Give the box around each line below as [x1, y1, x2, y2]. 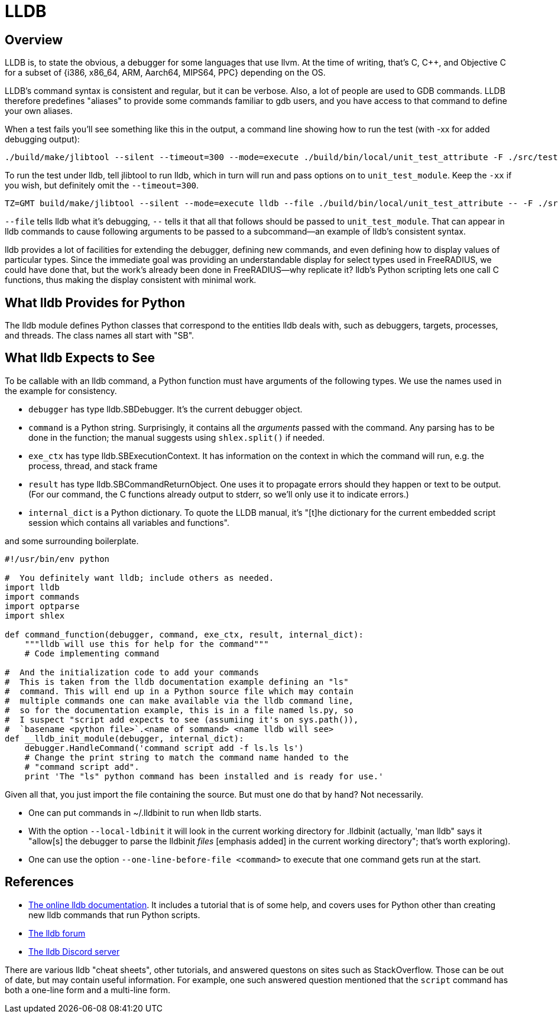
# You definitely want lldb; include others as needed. [5, 573, 274, 583]
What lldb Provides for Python [5, 295, 186, 310]
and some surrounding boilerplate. [5, 535, 139, 546]
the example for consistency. [5, 385, 117, 396]
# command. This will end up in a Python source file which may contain [5, 686, 354, 696]
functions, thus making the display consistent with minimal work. [5, 275, 257, 285]
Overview [5, 32, 63, 47]
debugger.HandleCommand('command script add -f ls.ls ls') [24, 743, 304, 753]
